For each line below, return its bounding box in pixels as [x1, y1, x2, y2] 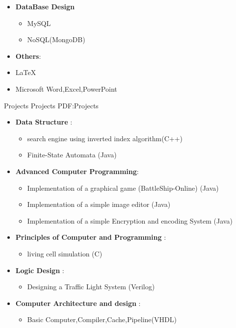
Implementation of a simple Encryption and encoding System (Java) [27, 215, 233, 226]
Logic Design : [15, 265, 64, 275]
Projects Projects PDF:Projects [4, 100, 99, 110]
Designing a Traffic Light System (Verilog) [27, 281, 155, 292]
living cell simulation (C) [27, 248, 103, 258]
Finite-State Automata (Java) [27, 150, 117, 160]
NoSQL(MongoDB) [27, 34, 85, 45]
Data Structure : [15, 117, 73, 127]
